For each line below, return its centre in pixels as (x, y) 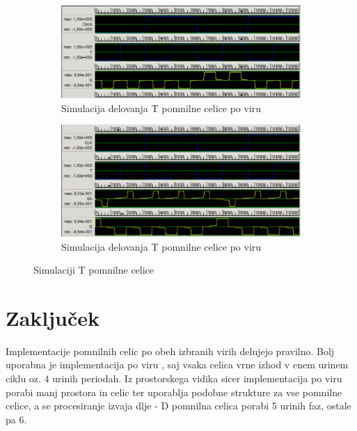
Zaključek (53, 317)
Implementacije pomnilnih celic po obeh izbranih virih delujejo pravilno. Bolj (170, 351)
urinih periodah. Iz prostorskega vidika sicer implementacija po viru (197, 378)
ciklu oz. (23, 378)
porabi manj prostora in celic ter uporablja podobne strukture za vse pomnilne (174, 392)
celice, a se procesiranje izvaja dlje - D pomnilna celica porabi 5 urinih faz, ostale (178, 406)
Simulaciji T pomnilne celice (94, 270)
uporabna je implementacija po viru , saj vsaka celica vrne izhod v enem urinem (177, 365)
